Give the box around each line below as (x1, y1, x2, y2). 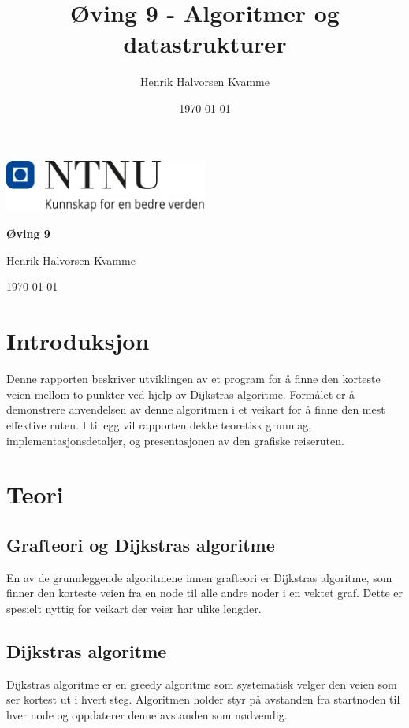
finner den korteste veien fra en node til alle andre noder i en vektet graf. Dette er (6, 585, 403, 601)
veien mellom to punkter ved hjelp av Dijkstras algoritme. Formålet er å (6, 385, 355, 402)
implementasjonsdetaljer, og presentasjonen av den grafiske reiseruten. (6, 432, 344, 448)
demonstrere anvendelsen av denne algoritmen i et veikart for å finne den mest (6, 401, 385, 418)
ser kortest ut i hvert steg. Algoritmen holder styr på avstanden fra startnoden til (6, 691, 400, 708)
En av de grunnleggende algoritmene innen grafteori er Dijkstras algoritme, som (6, 569, 392, 585)
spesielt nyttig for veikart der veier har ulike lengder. (6, 600, 262, 616)
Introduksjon (6, 325, 150, 357)
